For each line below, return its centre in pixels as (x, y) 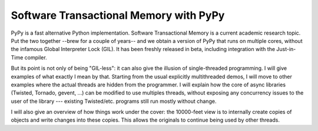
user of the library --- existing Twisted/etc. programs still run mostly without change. (114, 101)
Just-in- (286, 49)
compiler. (36, 57)
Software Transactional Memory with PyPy (118, 15)
